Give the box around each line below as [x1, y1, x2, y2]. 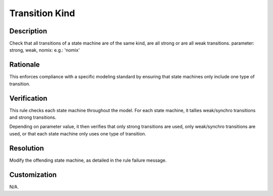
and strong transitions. [9, 114, 57, 121]
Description [9, 27, 48, 35]
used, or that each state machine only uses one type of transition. [9, 130, 147, 136]
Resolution [9, 144, 44, 153]
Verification [9, 94, 48, 103]
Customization [9, 170, 57, 179]
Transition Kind [9, 8, 75, 19]
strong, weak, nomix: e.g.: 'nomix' [9, 47, 80, 53]
